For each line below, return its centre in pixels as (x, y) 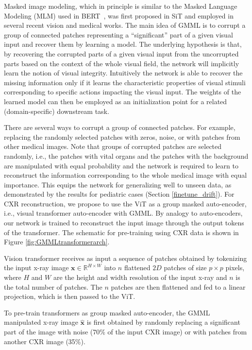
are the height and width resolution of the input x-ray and (140, 277)
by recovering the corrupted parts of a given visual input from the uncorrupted (121, 53)
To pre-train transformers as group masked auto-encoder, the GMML (107, 312)
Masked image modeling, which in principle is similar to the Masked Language (121, 6)
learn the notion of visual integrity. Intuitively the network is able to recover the (123, 73)
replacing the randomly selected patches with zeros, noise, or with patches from (122, 137)
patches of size (185, 267)
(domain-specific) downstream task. (57, 111)
